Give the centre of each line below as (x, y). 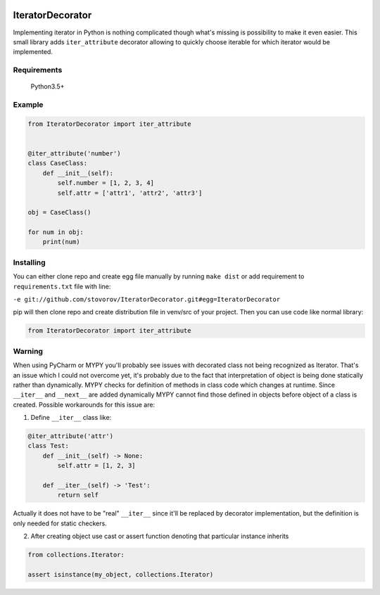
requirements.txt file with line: (62, 286)
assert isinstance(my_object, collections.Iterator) (121, 574)
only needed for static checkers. (60, 523)
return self (78, 495)
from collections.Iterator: (76, 555)
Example (28, 105)
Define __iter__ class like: (71, 418)
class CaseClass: (58, 163)
